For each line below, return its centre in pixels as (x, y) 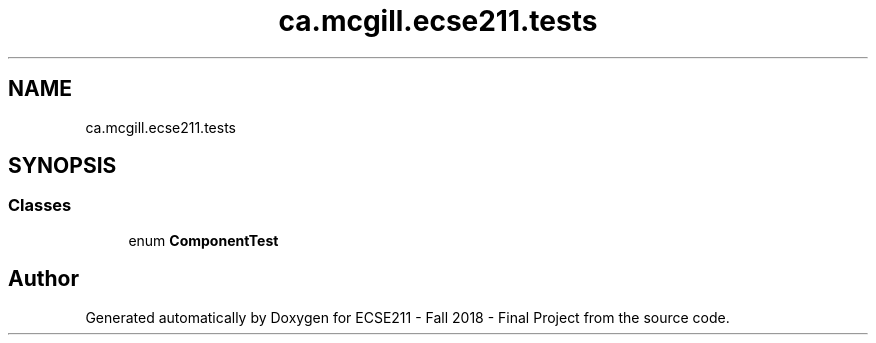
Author (43, 279)
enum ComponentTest (203, 240)
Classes (40, 205)
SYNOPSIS (62, 166)
